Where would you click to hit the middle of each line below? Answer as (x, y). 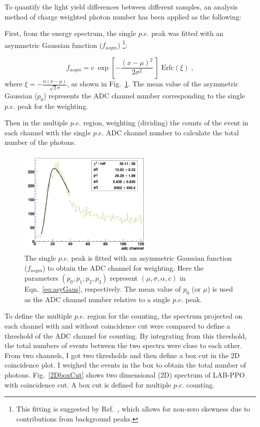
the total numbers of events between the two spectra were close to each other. (123, 345)
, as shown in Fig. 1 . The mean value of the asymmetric (153, 84)
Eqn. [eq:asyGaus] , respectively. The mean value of (103, 289)
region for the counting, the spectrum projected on (165, 316)
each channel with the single (48, 132)
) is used (220, 289)
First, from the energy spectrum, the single (70, 33)
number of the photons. (40, 142)
